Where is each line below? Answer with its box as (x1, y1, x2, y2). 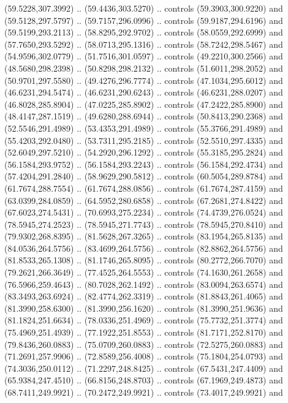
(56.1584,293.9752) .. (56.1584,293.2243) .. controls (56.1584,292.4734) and (4, 157, 283, 170)
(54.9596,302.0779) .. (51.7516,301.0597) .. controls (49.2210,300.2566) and (4, 50, 283, 62)
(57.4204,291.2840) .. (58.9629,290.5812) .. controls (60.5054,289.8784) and (4, 170, 283, 183)
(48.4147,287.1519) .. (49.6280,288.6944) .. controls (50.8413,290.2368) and (4, 110, 283, 122)
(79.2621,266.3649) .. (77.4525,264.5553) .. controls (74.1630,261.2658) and (4, 266, 283, 279)
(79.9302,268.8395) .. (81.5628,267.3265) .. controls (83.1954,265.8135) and (4, 230, 283, 243)
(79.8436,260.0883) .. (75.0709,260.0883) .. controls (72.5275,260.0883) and (4, 337, 283, 350)
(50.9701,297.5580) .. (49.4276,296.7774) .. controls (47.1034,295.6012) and (4, 73, 283, 86)
